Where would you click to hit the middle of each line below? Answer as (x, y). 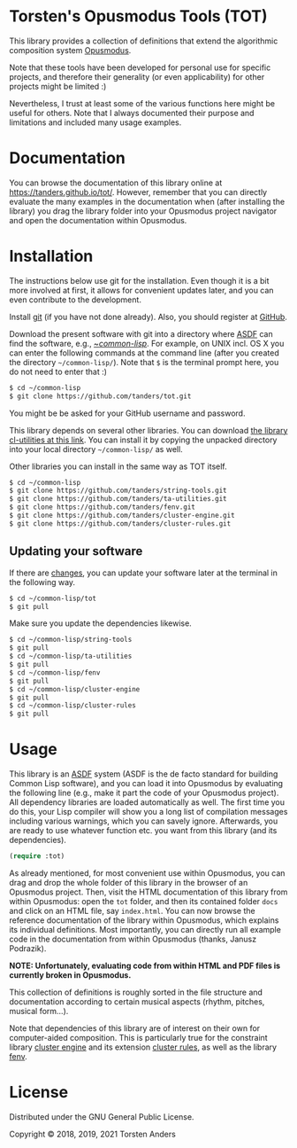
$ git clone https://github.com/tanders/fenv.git (103, 507)
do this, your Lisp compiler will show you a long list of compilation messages (148, 812)
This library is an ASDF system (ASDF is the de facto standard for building (144, 774)
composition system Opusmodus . (70, 50)
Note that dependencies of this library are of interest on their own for (135, 1028)
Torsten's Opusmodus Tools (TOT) (138, 16)
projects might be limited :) (58, 86)
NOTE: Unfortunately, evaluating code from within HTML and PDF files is (145, 965)
